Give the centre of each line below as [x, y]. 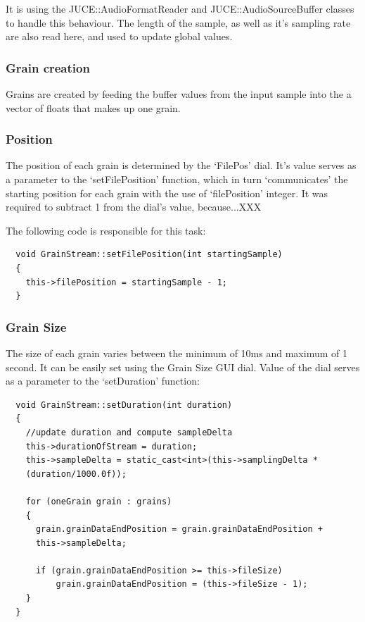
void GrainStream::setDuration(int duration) [124, 405]
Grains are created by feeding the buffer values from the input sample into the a [179, 94]
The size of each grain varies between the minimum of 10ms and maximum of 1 [177, 353]
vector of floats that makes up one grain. [93, 107]
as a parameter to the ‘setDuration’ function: [103, 381]
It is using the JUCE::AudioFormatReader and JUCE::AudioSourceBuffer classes [180, 8]
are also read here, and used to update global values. [119, 36]
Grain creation [48, 67]
